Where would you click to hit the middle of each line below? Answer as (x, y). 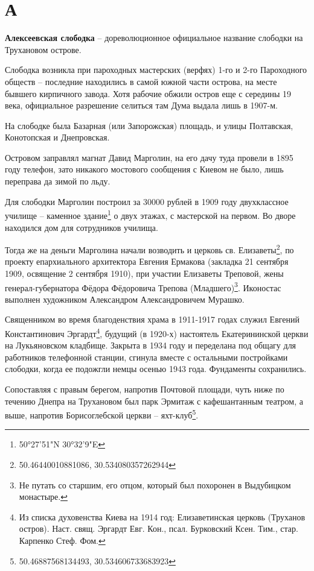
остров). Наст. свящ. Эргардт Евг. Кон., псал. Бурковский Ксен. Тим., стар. (159, 528)
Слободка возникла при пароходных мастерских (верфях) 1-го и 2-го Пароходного (156, 70)
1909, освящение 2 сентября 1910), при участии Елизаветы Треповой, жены (144, 273)
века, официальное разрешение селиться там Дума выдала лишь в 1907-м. (141, 105)
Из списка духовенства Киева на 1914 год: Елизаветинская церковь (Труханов (162, 516)
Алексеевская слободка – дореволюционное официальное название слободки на (154, 38)
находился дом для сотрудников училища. (82, 227)
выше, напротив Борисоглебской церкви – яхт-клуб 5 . (102, 414)
